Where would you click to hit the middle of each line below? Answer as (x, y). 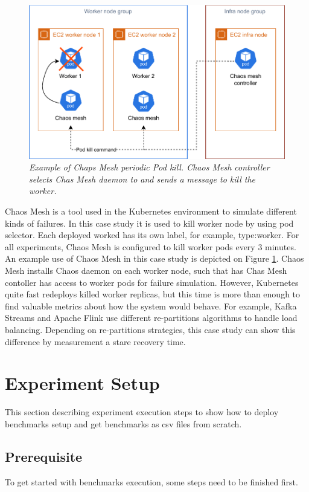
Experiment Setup (82, 383)
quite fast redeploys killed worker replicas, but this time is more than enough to (153, 294)
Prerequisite (44, 456)
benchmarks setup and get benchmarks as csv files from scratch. (123, 423)
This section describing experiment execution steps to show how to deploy (142, 412)
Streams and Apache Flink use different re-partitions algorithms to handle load (151, 318)
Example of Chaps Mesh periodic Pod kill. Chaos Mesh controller (149, 167)
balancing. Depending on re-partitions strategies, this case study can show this (150, 329)
